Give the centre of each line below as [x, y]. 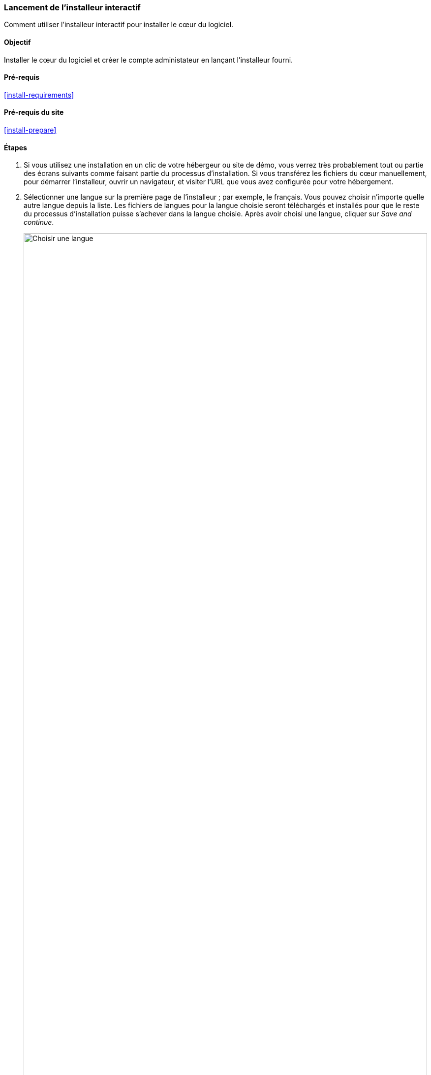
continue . [39, 222]
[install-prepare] [30, 130]
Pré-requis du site [34, 112]
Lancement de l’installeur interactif [72, 7]
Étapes [15, 147]
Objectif [17, 42]
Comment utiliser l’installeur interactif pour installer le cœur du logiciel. [119, 25]
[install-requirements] [39, 95]
